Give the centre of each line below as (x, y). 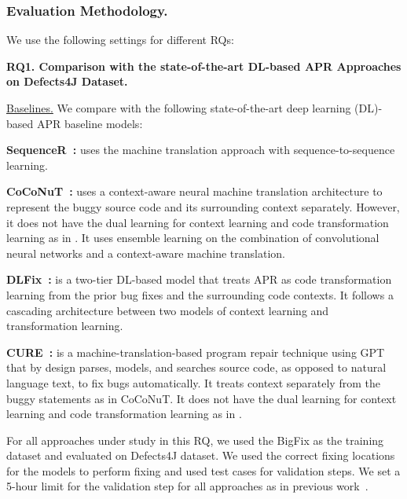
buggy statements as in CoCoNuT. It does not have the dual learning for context (202, 398)
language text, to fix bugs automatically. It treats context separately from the (193, 382)
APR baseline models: (90, 123)
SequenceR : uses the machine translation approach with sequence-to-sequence (201, 150)
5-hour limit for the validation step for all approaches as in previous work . (187, 486)
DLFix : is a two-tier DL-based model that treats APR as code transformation (199, 279)
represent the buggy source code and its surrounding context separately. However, (203, 206)
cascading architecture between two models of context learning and (168, 310)
